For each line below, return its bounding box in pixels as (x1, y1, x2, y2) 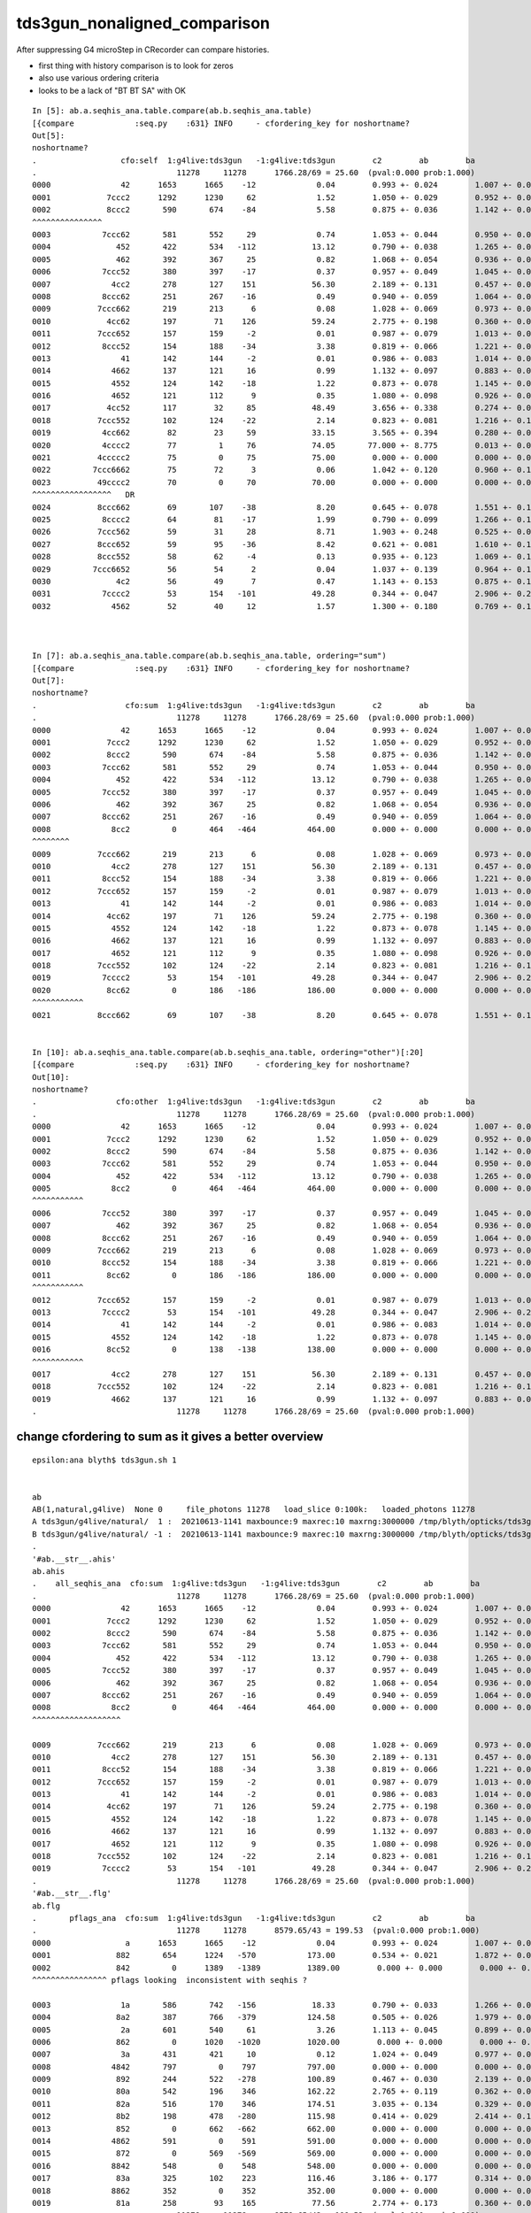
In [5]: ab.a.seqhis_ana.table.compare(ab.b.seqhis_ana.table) (32, 106, 312, 116)
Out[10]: (32, 1072, 70, 1082)
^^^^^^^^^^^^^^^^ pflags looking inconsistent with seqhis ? (32, 1975, 308, 1985)
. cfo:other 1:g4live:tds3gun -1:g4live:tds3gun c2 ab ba (32, 1097, 475, 1106)
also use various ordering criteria (38, 73, 159, 83)
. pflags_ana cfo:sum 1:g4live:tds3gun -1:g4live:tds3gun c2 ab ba (32, 1913, 475, 1923)
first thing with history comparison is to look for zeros (38, 60, 234, 71)
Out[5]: (32, 130, 65, 141)
